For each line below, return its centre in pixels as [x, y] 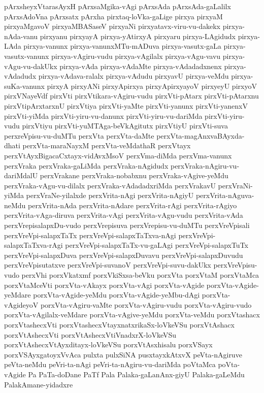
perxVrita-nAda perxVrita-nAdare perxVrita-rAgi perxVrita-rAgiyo [133, 205]
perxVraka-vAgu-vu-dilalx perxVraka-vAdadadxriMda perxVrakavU [110, 185]
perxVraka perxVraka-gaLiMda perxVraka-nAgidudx [86, 165]
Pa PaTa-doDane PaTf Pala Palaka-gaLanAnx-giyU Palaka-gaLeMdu [136, 374]
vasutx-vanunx [27, 56]
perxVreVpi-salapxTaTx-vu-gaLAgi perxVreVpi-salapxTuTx [157, 245]
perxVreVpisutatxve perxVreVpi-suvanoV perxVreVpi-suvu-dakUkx [108, 265]
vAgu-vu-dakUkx [31, 66]
